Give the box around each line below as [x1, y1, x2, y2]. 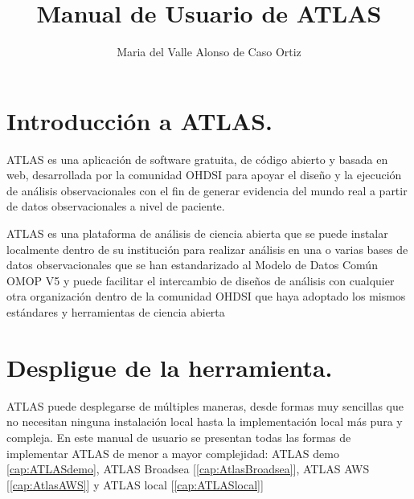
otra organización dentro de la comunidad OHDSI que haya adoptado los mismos [6, 288, 406, 305]
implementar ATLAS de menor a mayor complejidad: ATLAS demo [6, 444, 339, 461]
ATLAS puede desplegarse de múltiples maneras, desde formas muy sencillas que [6, 397, 404, 414]
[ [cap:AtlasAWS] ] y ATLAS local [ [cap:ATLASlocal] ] [6, 476, 264, 493]
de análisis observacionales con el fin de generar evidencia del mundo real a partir [6, 182, 408, 198]
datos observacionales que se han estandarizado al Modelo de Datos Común [6, 256, 378, 273]
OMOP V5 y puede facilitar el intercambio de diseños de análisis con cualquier [6, 272, 395, 288]
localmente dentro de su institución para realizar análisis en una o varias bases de [6, 240, 408, 257]
